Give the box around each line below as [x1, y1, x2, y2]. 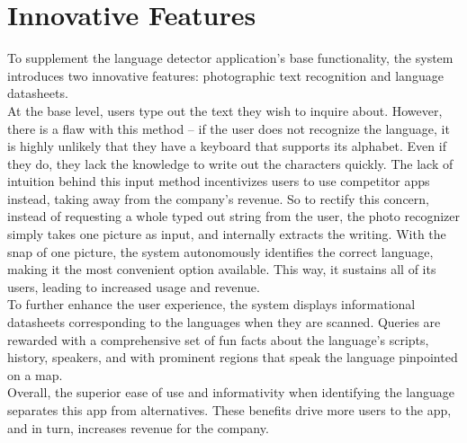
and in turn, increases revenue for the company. [7, 418, 269, 437]
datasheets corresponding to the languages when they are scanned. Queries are [7, 313, 441, 332]
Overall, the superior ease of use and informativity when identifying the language [7, 383, 455, 402]
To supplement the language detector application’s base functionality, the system [7, 49, 454, 67]
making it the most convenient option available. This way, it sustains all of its [7, 260, 436, 279]
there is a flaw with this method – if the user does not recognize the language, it [7, 119, 450, 137]
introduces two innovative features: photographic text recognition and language [7, 66, 444, 84]
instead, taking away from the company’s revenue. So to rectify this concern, [7, 189, 429, 208]
